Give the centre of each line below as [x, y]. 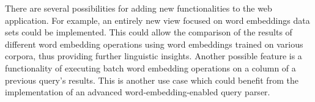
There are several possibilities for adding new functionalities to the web [139, 8]
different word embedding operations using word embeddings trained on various [154, 44]
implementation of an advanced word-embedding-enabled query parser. [138, 92]
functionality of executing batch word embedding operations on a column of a [150, 67]
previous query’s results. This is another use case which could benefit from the [152, 80]
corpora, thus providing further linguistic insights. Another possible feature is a [154, 56]
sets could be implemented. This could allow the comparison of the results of [149, 32]
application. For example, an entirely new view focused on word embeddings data [157, 20]
